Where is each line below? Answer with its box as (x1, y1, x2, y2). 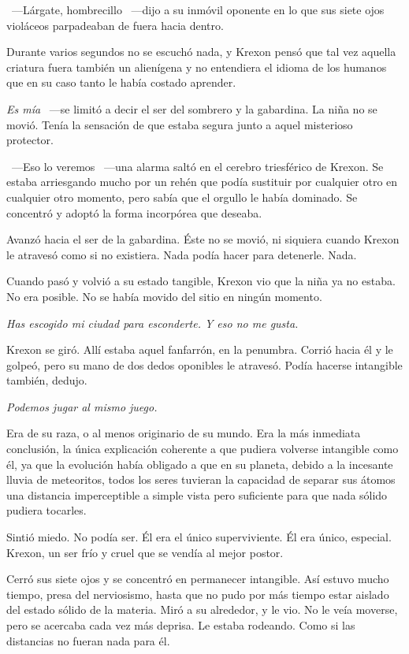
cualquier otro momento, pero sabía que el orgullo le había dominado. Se (6, 188, 358, 205)
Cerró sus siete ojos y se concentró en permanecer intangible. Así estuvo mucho (6, 570, 389, 587)
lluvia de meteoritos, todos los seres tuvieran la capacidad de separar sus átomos (6, 471, 396, 488)
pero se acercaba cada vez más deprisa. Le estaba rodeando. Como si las (6, 617, 355, 633)
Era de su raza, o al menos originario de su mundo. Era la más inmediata (6, 425, 361, 441)
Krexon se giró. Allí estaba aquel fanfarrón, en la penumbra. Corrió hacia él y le (6, 341, 393, 358)
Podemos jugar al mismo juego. (6, 398, 158, 414)
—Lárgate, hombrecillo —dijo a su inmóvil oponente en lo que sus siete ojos (11, 2, 385, 17)
